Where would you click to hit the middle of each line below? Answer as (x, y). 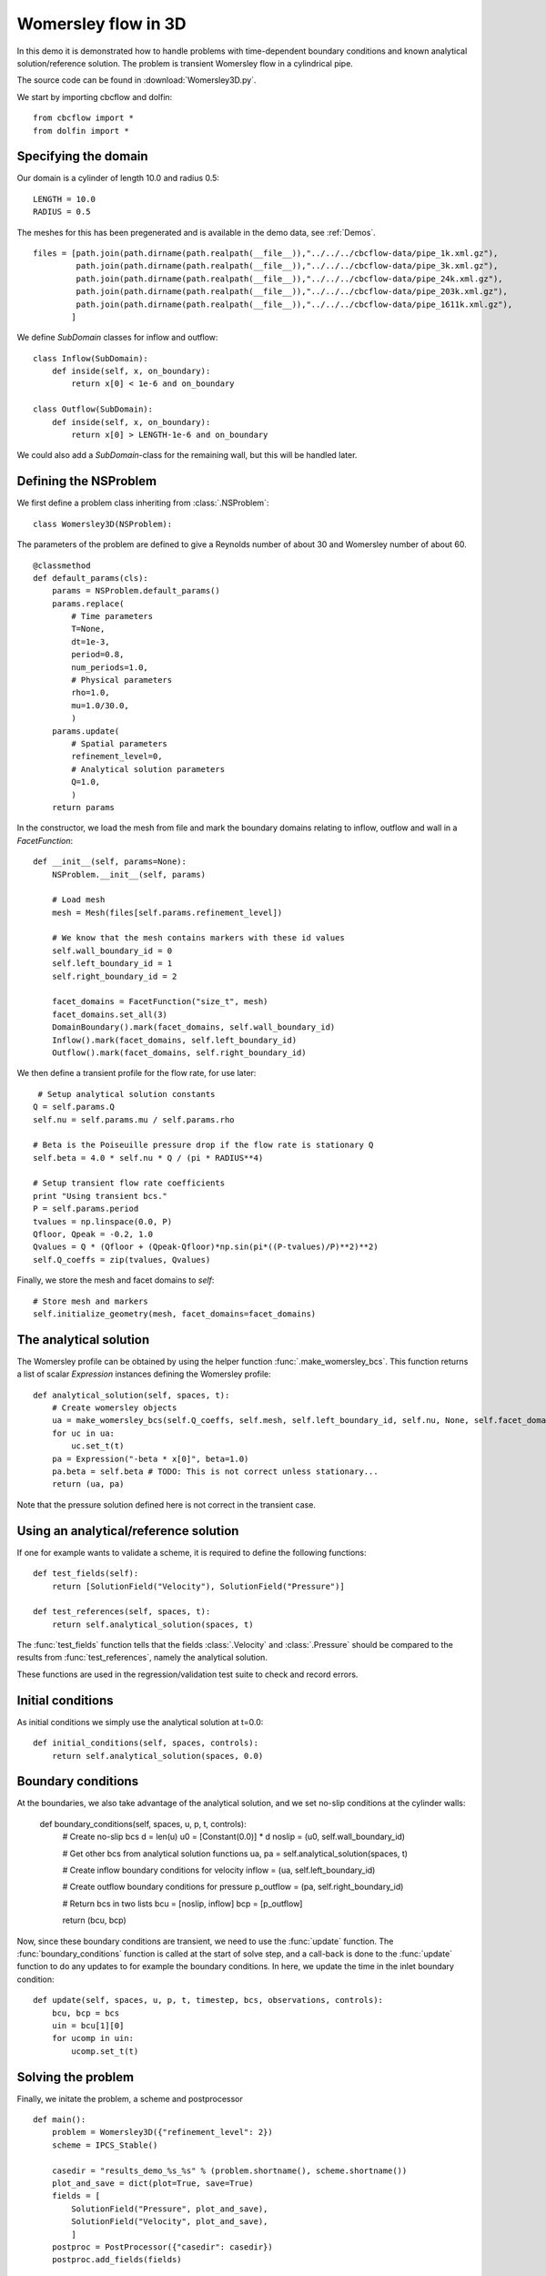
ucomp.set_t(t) (105, 2051)
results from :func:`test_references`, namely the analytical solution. (142, 1658)
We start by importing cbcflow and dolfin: (95, 97)
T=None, (88, 629)
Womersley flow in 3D (101, 24)
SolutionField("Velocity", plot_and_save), (170, 2222)
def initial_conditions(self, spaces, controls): (146, 1743)
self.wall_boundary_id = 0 (112, 950)
